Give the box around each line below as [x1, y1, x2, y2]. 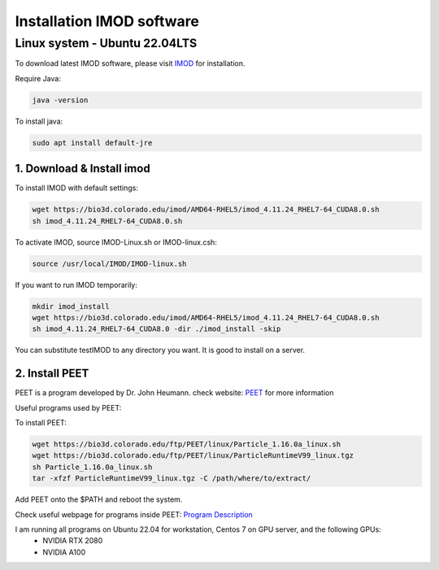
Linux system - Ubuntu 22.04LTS [15, 36, 198, 50]
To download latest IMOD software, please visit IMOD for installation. [15, 59, 246, 68]
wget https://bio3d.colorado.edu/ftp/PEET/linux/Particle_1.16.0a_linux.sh [32, 439, 341, 449]
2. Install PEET [15, 367, 89, 381]
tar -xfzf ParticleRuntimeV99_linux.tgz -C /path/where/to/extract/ [32, 474, 311, 483]
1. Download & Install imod [15, 162, 150, 176]
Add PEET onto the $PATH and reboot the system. [15, 494, 183, 504]
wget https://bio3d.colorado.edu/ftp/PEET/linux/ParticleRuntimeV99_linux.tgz [32, 451, 354, 460]
